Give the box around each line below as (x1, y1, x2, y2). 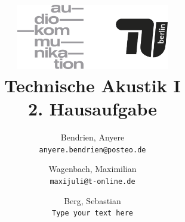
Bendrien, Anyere (60, 131, 125, 143)
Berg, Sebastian (64, 194, 121, 207)
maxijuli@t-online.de (50, 177, 135, 186)
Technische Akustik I (4, 73, 181, 98)
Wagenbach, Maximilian (48, 162, 137, 175)
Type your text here (51, 209, 134, 218)
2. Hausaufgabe (28, 96, 157, 121)
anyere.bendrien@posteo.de (39, 145, 146, 154)
